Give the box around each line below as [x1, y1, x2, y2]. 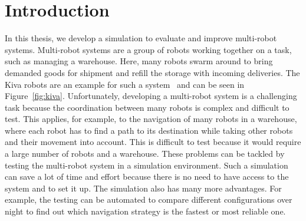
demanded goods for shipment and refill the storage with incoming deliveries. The [5, 66, 300, 78]
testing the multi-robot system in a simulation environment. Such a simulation [5, 159, 288, 171]
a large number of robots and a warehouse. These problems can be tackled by [5, 147, 285, 160]
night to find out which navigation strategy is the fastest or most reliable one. [5, 205, 286, 217]
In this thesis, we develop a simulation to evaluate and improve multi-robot [5, 32, 277, 44]
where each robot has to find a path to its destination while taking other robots [5, 124, 293, 136]
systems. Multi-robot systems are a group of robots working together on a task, [5, 43, 292, 55]
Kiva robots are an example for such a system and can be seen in [5, 78, 245, 90]
